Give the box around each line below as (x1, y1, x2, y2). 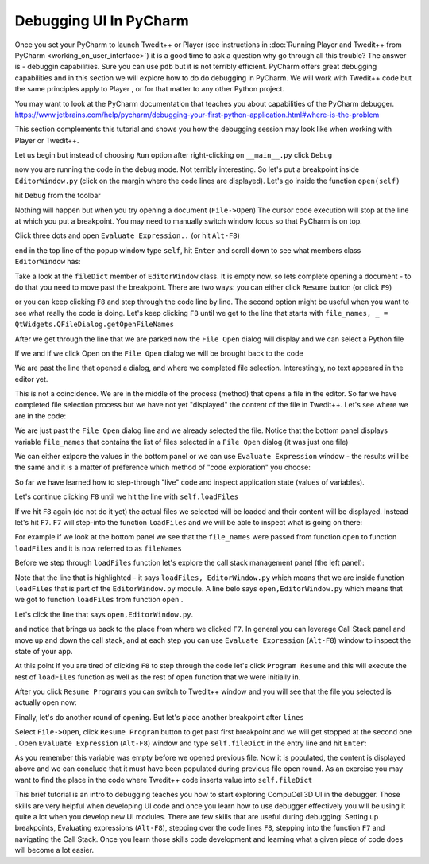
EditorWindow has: (14, 257, 81, 267)
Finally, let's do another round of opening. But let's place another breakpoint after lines (14, 712, 305, 722)
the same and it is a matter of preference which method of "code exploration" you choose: (14, 462, 311, 473)
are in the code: (14, 411, 67, 421)
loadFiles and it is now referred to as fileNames (14, 543, 183, 553)
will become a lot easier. (14, 846, 95, 855)
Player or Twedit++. (14, 135, 79, 145)
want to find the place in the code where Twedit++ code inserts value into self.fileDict (14, 775, 313, 784)
